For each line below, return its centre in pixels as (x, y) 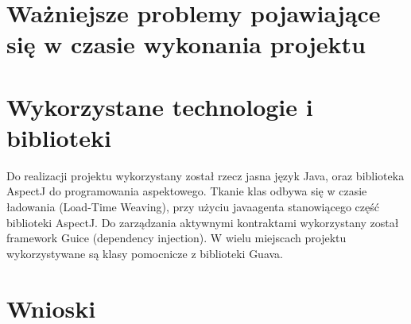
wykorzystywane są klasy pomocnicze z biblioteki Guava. (145, 253)
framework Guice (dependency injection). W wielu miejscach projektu (176, 238)
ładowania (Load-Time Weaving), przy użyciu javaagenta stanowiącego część (193, 207)
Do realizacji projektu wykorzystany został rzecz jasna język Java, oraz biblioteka (205, 175)
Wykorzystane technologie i (160, 106)
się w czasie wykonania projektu (186, 44)
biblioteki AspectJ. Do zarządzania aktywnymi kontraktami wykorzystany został (203, 222)
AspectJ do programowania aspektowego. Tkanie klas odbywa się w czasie (187, 191)
